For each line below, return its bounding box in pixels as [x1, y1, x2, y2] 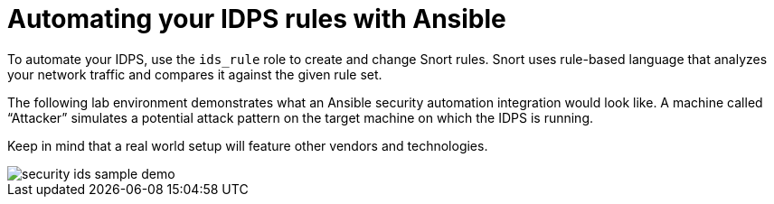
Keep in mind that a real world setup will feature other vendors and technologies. [7, 137, 488, 153]
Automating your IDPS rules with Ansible [7, 4, 506, 34]
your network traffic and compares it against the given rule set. [7, 66, 382, 82]
